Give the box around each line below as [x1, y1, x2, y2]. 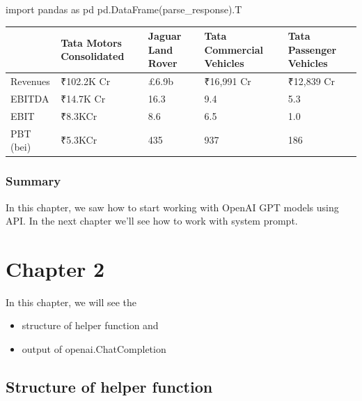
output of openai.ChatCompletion [22, 342, 166, 356]
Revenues [10, 74, 50, 89]
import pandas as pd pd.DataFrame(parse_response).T [6, 2, 242, 16]
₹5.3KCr [61, 133, 97, 147]
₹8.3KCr [61, 108, 97, 123]
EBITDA [10, 91, 49, 105]
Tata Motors [61, 35, 122, 50]
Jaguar [148, 29, 182, 43]
